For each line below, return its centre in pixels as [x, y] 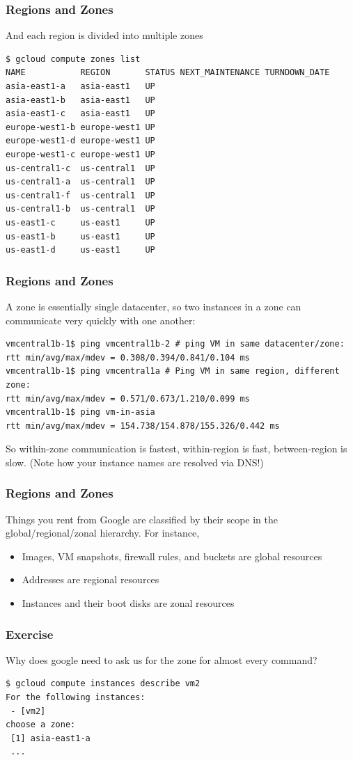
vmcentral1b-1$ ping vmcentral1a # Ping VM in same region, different [173, 371]
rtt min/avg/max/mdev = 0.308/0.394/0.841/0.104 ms [128, 357]
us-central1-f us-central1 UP [80, 195]
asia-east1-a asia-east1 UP [80, 86]
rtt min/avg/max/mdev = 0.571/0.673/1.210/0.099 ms [128, 398]
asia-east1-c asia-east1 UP [80, 114]
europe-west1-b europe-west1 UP [80, 127]
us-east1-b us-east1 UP [80, 236]
